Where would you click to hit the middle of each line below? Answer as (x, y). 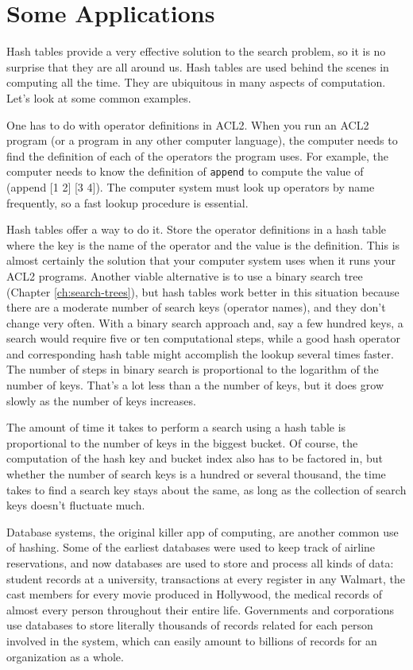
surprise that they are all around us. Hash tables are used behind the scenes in (198, 66)
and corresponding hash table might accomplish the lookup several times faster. (200, 353)
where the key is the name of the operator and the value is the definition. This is (203, 244)
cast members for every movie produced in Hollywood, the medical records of (194, 594)
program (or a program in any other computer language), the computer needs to (202, 140)
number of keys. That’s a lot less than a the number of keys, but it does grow (195, 385)
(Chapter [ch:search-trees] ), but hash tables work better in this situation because (203, 291)
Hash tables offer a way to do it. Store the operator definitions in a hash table (197, 229)
